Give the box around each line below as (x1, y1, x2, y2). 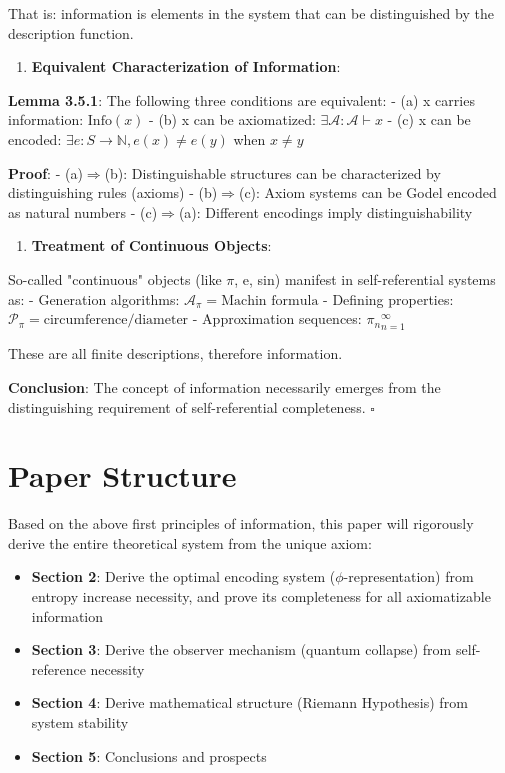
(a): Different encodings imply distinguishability (178, 201, 473, 222)
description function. (8, 22, 134, 43)
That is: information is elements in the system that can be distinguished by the (8, 3, 494, 23)
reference (31, 658, 86, 679)
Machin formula (221, 293, 319, 308)
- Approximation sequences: (192, 308, 362, 329)
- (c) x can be (387, 109, 471, 130)
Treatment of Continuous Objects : (31, 235, 272, 256)
